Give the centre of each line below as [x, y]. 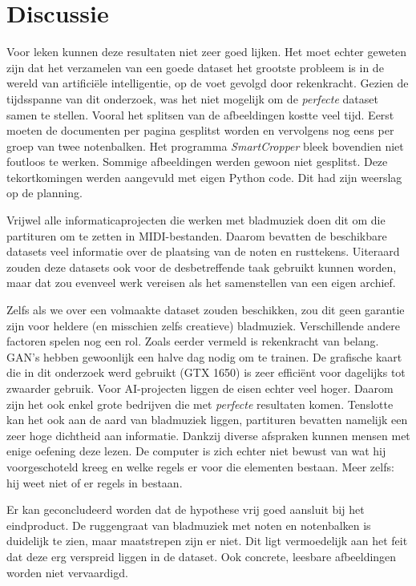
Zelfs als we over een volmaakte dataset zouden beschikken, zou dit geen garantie [206, 310]
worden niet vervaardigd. [67, 572]
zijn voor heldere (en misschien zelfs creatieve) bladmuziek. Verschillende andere [203, 325]
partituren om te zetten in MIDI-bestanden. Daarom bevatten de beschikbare [197, 235]
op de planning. [44, 193]
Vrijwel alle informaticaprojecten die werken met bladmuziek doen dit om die [196, 220]
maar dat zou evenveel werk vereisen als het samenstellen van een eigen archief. [201, 283]
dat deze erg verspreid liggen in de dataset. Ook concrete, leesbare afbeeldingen [202, 556]
